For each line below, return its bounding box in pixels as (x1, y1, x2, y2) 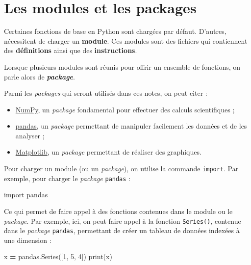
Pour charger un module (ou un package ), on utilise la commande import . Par (4, 163, 239, 174)
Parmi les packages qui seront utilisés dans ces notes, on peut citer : (4, 88, 207, 98)
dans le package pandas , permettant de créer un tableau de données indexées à (4, 225, 240, 236)
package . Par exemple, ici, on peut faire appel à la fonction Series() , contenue (4, 215, 241, 226)
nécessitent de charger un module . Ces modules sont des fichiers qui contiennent (4, 35, 248, 46)
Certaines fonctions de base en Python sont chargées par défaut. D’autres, (4, 26, 226, 36)
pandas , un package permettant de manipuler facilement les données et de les (15, 121, 247, 131)
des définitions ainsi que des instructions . (4, 45, 137, 55)
